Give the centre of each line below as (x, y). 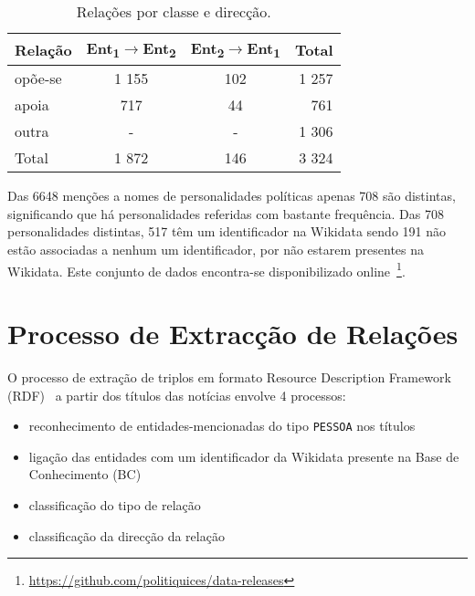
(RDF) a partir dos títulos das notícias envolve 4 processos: (177, 395)
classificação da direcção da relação (127, 535)
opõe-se (38, 78)
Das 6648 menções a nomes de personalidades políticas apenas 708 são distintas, (232, 196)
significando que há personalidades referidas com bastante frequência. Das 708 (226, 213)
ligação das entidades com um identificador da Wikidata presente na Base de (244, 456)
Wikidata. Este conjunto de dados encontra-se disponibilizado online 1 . (206, 269)
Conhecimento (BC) (85, 474)
